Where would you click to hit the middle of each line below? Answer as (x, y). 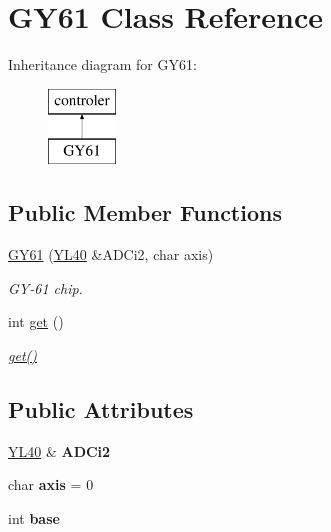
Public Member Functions (145, 212)
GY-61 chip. (45, 287)
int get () (36, 321)
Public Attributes (101, 408)
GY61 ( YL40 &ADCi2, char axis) (111, 254)
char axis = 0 (51, 484)
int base (34, 517)
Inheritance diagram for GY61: (102, 64)
